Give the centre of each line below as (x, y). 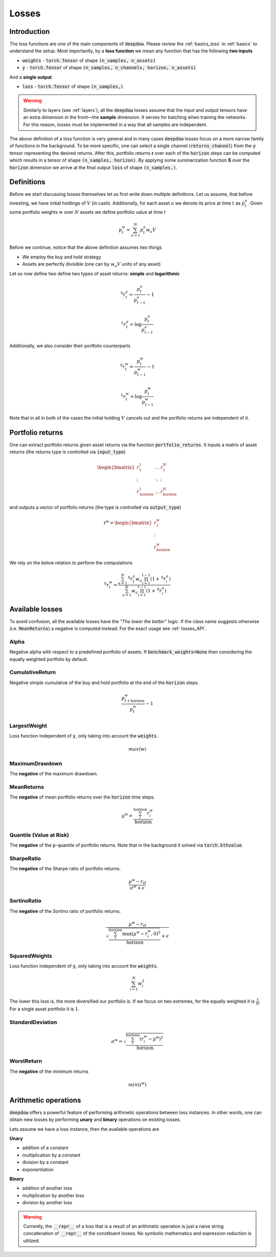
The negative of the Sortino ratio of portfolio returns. (65, 911)
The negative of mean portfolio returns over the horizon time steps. (82, 797)
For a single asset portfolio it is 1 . (44, 1009)
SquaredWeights (31, 955)
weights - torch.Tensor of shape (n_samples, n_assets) (89, 60)
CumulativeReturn (33, 672)
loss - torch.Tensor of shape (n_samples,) (73, 87)
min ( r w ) (137, 1084)
